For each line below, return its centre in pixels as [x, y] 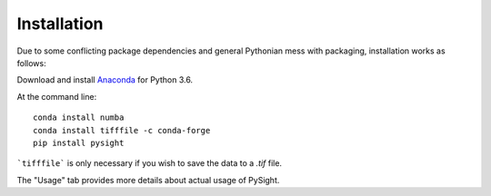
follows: [31, 63]
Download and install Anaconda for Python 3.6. [105, 80]
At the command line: [57, 96]
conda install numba [79, 118]
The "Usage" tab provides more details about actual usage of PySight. [148, 180]
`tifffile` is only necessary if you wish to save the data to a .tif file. [149, 163]
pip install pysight [79, 142]
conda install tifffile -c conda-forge [122, 130]
